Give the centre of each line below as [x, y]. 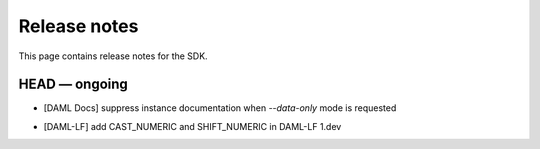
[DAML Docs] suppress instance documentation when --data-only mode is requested [220, 108]
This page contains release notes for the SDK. [113, 56]
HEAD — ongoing [73, 84]
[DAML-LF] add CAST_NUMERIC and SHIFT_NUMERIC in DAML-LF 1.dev [192, 126]
